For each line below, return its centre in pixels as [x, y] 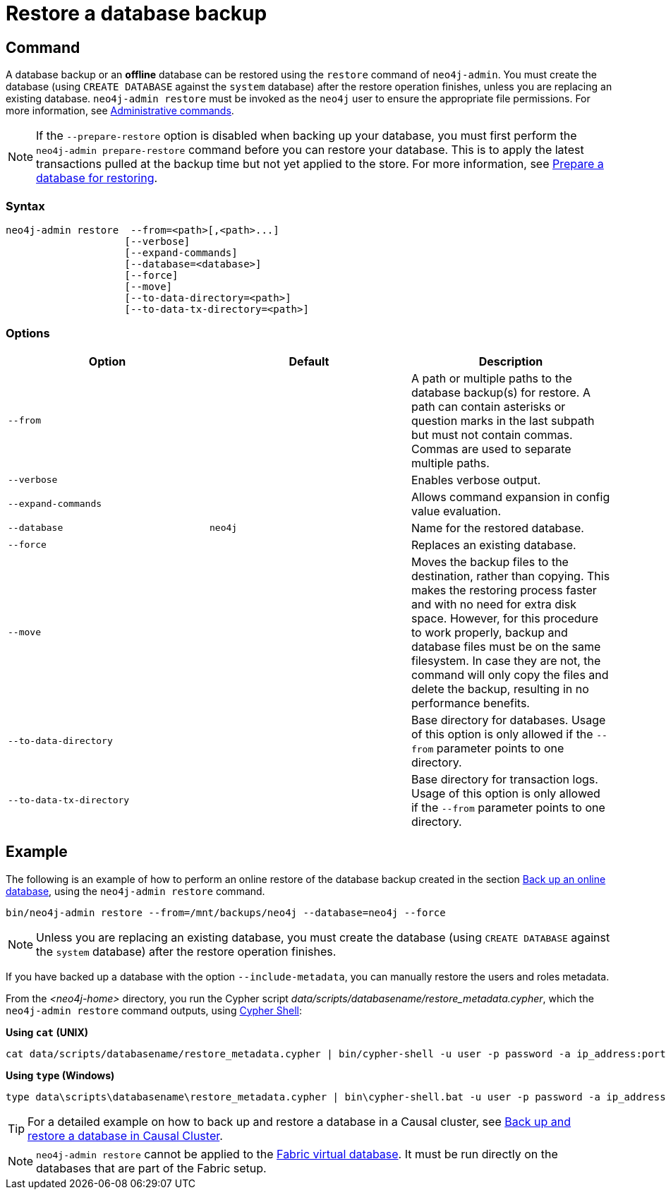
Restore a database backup [137, 13]
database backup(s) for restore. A [501, 392]
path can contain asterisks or [488, 406]
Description [511, 361]
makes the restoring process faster [504, 590]
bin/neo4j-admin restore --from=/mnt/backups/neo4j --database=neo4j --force [226, 912]
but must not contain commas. [492, 434]
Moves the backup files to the [490, 562]
